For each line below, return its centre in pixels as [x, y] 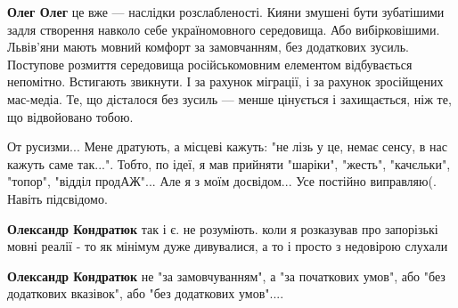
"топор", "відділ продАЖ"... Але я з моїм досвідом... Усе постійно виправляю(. [222, 181]
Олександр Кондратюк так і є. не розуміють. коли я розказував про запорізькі [223, 228]
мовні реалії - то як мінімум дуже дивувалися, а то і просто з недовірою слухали [228, 246]
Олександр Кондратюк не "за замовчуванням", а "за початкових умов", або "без [226, 276]
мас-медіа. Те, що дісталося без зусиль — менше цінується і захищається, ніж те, [229, 98]
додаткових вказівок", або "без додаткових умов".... [146, 293]
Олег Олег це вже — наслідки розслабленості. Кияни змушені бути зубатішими [226, 12]
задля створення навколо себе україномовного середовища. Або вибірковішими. [224, 29]
